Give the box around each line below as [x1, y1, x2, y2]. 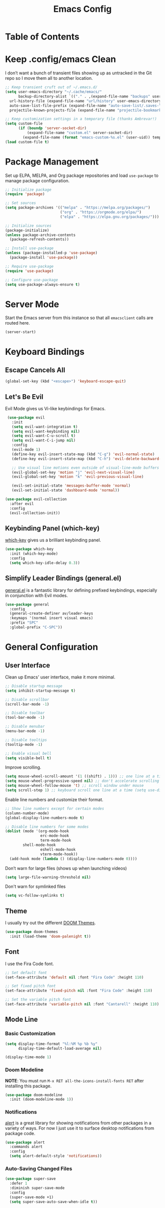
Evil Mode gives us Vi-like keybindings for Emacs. [5, 405, 106, 411]
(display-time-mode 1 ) [5, 1055, 52, 1060]
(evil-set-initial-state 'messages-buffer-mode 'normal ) [11, 483, 131, 488]
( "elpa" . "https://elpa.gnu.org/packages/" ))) [59, 214, 160, 219]
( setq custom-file [5, 121, 43, 126]
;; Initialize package [5, 187, 52, 192]
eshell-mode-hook [40, 847, 76, 852]
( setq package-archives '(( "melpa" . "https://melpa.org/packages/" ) [5, 205, 151, 210]
